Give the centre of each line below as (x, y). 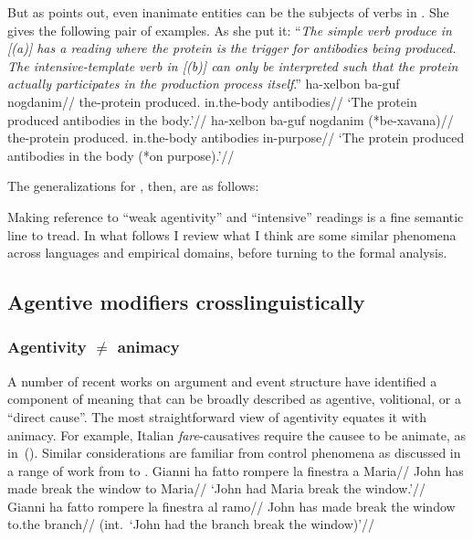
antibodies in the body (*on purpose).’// (121, 155)
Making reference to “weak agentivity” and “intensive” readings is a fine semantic (236, 216)
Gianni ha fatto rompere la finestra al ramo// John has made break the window (231, 506)
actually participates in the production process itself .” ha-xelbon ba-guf (204, 84)
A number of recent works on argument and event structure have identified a (222, 381)
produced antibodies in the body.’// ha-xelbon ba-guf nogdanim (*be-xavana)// (231, 119)
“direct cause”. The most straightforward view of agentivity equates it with (217, 416)
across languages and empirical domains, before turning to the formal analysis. (227, 253)
